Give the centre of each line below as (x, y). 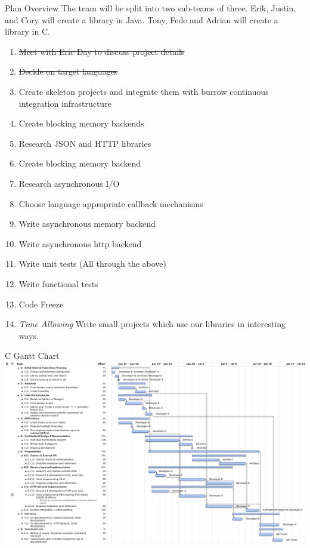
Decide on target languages (68, 71)
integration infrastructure (65, 103)
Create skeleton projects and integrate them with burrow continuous (144, 91)
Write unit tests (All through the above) (92, 264)
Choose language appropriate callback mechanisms (111, 203)
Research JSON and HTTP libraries (85, 143)
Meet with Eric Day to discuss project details (102, 51)
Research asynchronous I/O (69, 183)
